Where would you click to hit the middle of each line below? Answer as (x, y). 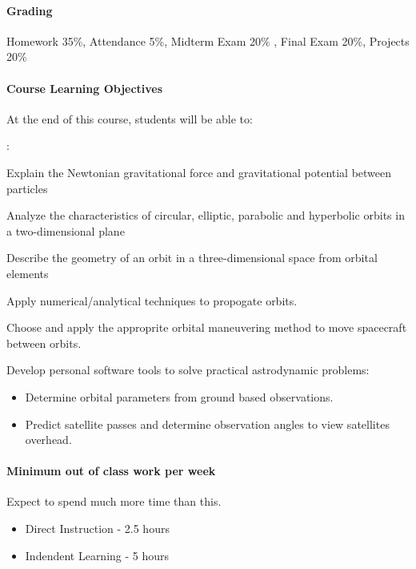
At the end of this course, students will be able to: (130, 118)
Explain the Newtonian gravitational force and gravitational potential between (199, 172)
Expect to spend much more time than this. (114, 501)
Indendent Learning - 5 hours (97, 555)
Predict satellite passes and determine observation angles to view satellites (207, 424)
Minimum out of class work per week (111, 471)
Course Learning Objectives (85, 88)
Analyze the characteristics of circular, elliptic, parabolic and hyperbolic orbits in (206, 215)
